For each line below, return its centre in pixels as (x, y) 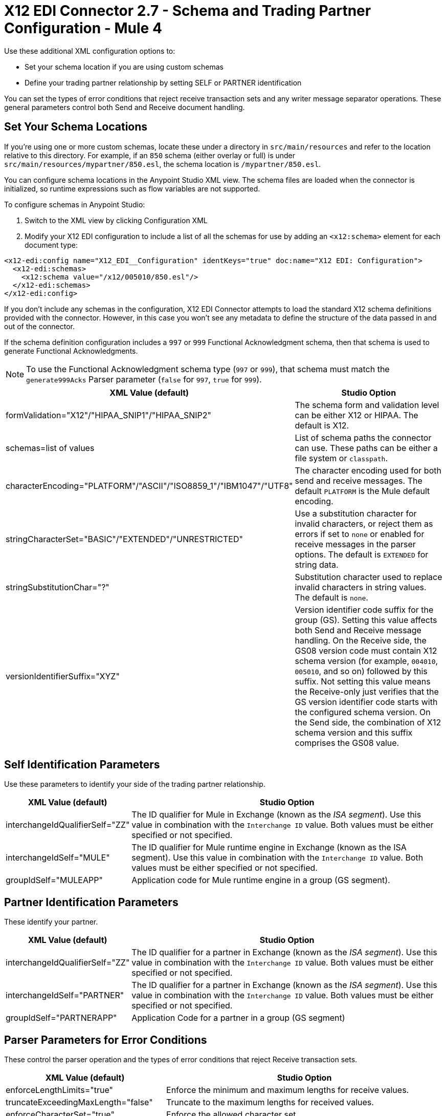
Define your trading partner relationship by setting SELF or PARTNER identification (163, 82)
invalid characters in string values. (361, 587)
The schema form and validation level (367, 405)
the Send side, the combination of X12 (368, 722)
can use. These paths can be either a (366, 448)
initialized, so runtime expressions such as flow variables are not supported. (132, 188)
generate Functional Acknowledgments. (71, 351)
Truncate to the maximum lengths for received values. (270, 1102)
